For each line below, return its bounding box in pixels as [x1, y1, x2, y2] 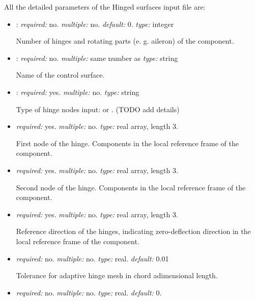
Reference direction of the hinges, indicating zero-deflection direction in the [16, 226, 251, 237]
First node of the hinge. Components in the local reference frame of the [16, 138, 239, 148]
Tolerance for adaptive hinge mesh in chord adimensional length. [16, 270, 218, 281]
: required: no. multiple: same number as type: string [16, 52, 178, 63]
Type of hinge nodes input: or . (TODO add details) [16, 104, 180, 114]
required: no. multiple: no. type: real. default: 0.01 [16, 253, 169, 263]
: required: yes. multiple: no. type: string [16, 86, 139, 97]
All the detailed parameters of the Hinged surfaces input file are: [4, 2, 206, 12]
